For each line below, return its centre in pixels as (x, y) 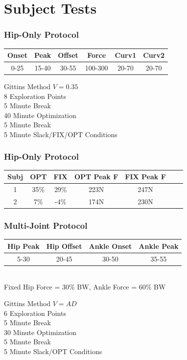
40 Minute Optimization (40, 115)
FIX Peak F (145, 177)
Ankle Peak (159, 246)
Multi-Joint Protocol (46, 226)
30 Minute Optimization (40, 332)
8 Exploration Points (35, 96)
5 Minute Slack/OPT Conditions (53, 351)
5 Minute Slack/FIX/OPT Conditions (61, 134)
